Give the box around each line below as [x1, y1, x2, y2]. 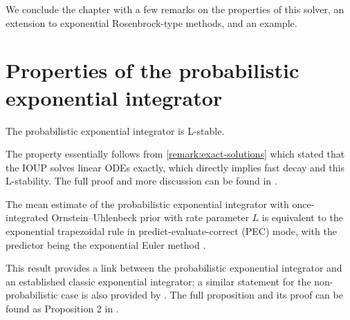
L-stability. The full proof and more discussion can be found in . [6, 173, 277, 188]
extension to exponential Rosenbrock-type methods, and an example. [6, 15, 297, 30]
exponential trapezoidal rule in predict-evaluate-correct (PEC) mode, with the [6, 224, 337, 238]
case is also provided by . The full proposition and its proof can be [61, 288, 343, 302]
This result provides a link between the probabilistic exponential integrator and [6, 261, 342, 275]
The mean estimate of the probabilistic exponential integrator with [6, 196, 289, 211]
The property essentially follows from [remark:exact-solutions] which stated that [6, 147, 345, 161]
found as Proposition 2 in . [6, 301, 119, 316]
